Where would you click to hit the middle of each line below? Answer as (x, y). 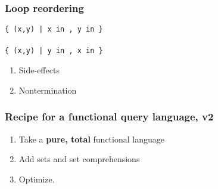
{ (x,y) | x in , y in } (54, 30)
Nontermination (48, 90)
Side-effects (39, 70)
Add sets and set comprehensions (79, 159)
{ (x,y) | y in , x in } (54, 51)
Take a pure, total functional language (91, 139)
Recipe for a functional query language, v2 (109, 117)
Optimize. (37, 179)
